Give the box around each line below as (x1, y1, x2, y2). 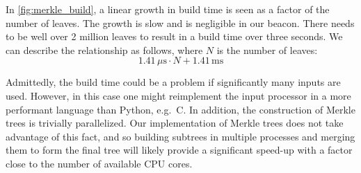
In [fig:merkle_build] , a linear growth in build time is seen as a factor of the (6, 2, 330, 16)
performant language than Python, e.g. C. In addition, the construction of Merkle (6, 102, 355, 116)
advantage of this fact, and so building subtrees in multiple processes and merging (6, 129, 355, 143)
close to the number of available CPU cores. (6, 156, 193, 170)
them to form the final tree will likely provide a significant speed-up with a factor (6, 143, 353, 157)
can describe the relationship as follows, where (6, 42, 203, 57)
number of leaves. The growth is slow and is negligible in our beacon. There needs (6, 15, 355, 30)
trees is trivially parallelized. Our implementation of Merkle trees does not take (6, 116, 344, 130)
